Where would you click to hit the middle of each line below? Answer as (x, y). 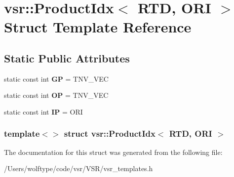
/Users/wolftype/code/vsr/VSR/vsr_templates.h (78, 168)
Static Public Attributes (67, 58)
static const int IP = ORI (43, 111)
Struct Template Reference (98, 27)
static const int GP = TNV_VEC (56, 78)
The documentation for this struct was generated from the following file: (113, 152)
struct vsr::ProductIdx (110, 133)
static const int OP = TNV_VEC (56, 95)
